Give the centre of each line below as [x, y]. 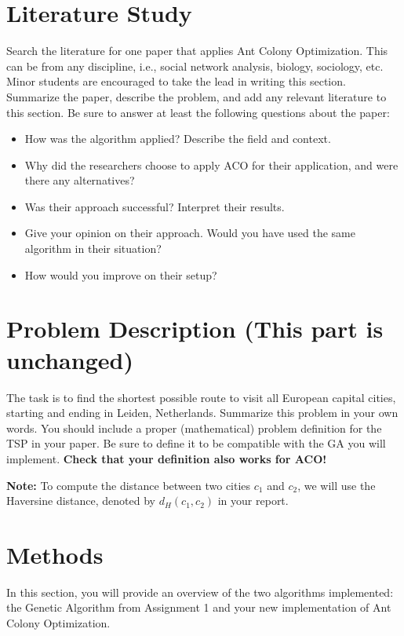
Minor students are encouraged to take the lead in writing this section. [176, 81]
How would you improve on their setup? [121, 274]
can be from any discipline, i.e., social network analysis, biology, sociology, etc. [195, 66]
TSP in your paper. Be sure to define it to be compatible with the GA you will [196, 443]
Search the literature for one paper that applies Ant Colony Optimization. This [197, 51]
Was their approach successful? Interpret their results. [155, 206]
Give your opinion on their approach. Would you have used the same [190, 233]
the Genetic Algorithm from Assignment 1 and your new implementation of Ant [199, 607]
